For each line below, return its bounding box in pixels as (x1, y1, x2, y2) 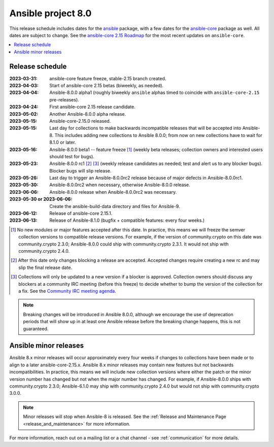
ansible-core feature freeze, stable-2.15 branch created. (49, 75, 166, 81)
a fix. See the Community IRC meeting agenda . (18, 288, 116, 294)
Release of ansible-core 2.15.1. (49, 211, 113, 217)
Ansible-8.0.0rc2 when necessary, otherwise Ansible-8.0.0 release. (49, 182, 190, 188)
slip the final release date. (18, 264, 73, 270)
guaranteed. (23, 325, 49, 332)
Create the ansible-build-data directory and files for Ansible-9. (49, 203, 180, 209)
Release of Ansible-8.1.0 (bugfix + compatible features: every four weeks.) (49, 217, 205, 223)
